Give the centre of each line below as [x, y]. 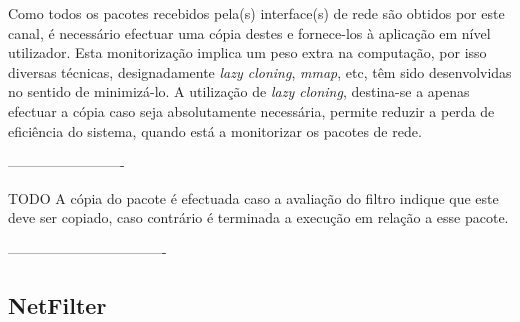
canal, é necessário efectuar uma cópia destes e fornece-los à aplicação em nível [249, 32]
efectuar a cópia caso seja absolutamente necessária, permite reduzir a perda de [251, 110]
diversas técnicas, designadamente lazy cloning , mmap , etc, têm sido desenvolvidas [260, 71]
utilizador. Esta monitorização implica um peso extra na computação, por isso [247, 52]
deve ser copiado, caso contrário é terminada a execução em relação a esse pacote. [258, 217]
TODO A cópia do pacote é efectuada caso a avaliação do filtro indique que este [253, 197]
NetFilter [57, 304]
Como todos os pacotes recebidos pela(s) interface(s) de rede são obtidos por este [256, 13]
